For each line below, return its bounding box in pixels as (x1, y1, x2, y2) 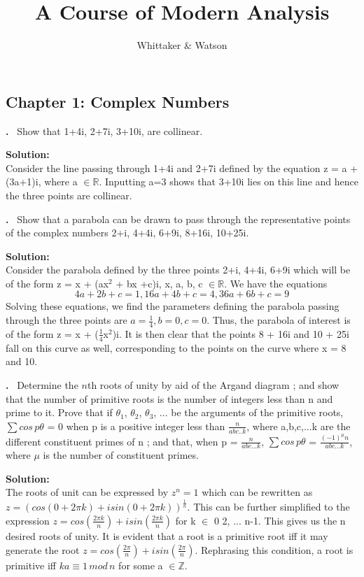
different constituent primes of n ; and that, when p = (6, 434, 238, 448)
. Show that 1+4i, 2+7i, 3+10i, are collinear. (6, 123, 203, 138)
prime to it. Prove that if (6, 405, 113, 420)
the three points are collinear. (6, 187, 132, 202)
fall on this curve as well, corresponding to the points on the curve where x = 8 (6, 340, 346, 355)
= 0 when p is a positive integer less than (47, 418, 225, 433)
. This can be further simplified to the (187, 499, 350, 514)
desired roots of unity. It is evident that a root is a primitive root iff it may (6, 528, 328, 543)
